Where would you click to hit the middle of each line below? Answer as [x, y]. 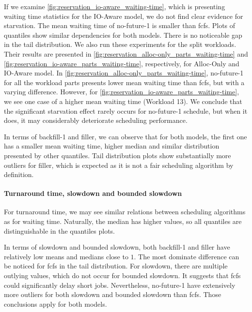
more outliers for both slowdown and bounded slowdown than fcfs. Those [113, 294]
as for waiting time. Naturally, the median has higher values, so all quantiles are [123, 221]
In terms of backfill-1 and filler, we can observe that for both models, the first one [126, 136]
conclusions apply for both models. [55, 304]
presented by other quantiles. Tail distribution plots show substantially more [118, 155]
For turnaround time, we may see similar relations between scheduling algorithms [125, 212]
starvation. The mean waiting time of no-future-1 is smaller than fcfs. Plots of [120, 25]
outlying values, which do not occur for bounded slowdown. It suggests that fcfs [122, 275]
